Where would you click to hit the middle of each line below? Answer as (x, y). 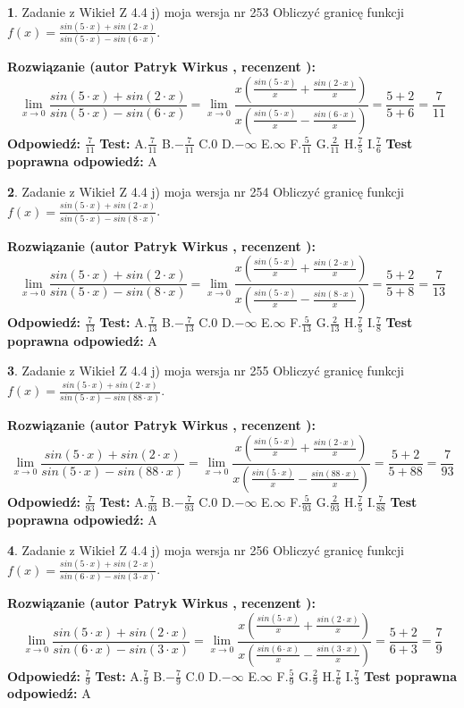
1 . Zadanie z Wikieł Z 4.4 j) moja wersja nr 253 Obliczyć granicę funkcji (206, 12)
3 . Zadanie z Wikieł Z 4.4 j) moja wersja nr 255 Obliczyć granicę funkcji (206, 371)
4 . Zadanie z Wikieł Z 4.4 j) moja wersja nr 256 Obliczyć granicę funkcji (206, 549)
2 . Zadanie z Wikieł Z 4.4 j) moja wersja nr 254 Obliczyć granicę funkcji (206, 191)
